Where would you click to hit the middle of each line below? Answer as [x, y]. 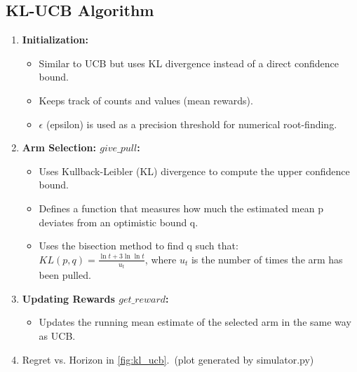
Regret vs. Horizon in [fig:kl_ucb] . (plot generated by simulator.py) [168, 359]
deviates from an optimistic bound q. [119, 222]
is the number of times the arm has [267, 259]
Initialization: [55, 40]
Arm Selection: [59, 147]
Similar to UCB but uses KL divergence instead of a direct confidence [189, 63]
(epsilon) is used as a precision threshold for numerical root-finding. [191, 124]
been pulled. [65, 275]
